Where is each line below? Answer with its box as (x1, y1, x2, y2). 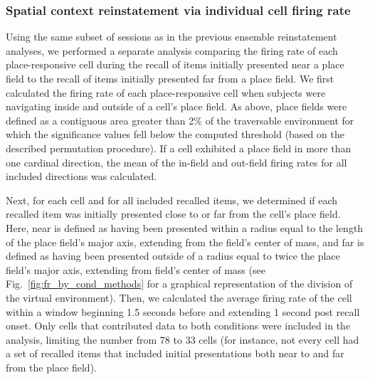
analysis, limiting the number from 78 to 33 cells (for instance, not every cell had (6, 332, 359, 347)
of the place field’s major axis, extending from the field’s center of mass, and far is (6, 234, 364, 249)
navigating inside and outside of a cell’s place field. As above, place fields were (6, 99, 347, 114)
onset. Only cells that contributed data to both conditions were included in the (6, 318, 351, 333)
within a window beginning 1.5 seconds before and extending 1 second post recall (6, 304, 360, 319)
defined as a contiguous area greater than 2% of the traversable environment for (6, 112, 354, 127)
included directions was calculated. (6, 169, 157, 184)
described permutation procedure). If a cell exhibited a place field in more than (6, 140, 351, 155)
